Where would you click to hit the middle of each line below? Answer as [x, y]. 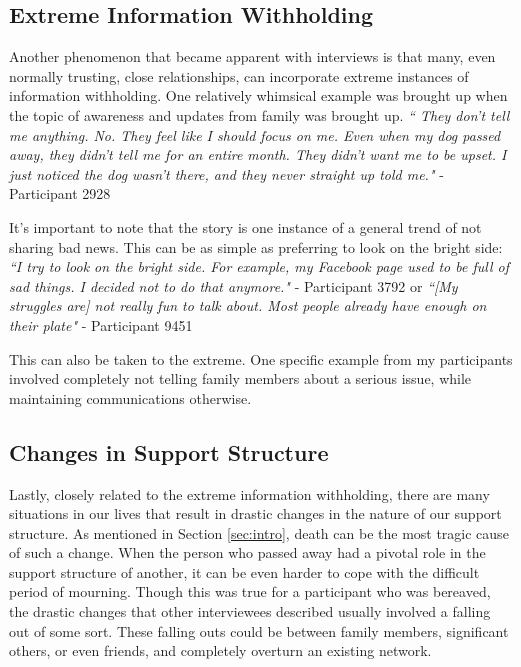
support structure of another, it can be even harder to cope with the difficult [244, 571]
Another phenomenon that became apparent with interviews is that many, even [252, 56]
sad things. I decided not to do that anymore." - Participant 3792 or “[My [233, 285]
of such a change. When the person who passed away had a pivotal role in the [247, 552]
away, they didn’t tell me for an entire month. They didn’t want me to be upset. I [258, 154]
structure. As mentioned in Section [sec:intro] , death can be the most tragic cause [259, 532]
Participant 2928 [60, 193]
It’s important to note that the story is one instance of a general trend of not [245, 226]
